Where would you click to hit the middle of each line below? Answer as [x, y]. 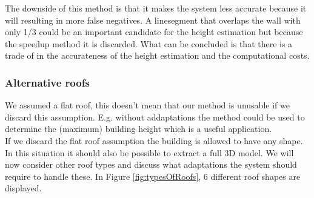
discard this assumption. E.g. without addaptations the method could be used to [155, 117]
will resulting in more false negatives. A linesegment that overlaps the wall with [153, 20]
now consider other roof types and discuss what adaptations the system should [151, 164]
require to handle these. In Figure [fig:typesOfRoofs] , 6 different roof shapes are [153, 176]
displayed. [23, 188]
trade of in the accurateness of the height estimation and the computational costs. [157, 55]
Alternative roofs [47, 82]
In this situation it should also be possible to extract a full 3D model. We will [149, 152]
